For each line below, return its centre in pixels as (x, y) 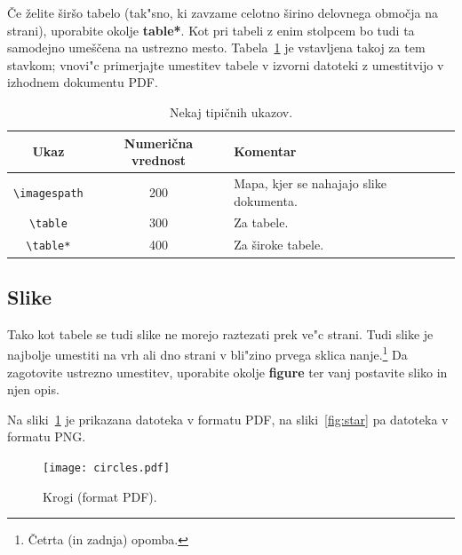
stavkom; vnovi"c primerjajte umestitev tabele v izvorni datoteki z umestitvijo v (226, 64)
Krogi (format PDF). (100, 496)
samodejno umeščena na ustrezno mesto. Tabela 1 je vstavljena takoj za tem (216, 48)
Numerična (159, 143)
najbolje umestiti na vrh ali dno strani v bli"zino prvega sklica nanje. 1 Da (207, 353)
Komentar (265, 151)
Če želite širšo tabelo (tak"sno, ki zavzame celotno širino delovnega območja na (223, 12)
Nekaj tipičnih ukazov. (231, 111)
